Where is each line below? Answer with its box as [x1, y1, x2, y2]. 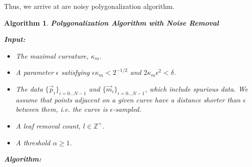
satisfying [61, 67, 90, 77]
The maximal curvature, [15, 50, 89, 61]
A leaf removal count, [15, 120, 81, 131]
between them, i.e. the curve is [15, 104, 108, 114]
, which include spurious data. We [145, 83, 248, 94]
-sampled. [113, 104, 142, 114]
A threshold [15, 137, 50, 147]
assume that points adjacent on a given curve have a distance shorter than [15, 94, 241, 104]
